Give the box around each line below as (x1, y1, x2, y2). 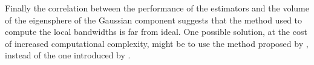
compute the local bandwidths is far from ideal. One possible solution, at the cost (5, 25, 307, 38)
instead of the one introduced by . (5, 49, 131, 61)
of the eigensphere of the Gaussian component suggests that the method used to (5, 13, 303, 26)
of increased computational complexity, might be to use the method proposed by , (5, 37, 309, 49)
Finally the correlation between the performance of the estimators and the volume (5, 2, 309, 14)
